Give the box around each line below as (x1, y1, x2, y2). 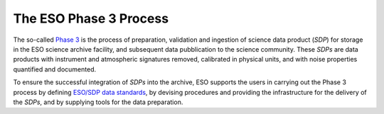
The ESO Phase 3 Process (13, 11, 169, 26)
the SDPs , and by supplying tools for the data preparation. (13, 98, 183, 106)
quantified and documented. (13, 64, 96, 74)
